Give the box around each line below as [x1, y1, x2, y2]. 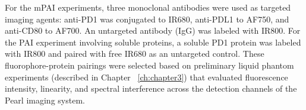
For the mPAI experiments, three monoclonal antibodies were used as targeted [5, 1, 291, 13]
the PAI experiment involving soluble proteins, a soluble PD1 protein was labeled [5, 35, 301, 48]
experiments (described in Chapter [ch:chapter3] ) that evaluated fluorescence [5, 70, 288, 83]
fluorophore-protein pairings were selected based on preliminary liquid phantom [5, 59, 294, 71]
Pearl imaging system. [5, 93, 85, 106]
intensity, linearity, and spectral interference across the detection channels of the [5, 82, 297, 95]
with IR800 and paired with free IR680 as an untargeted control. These [5, 47, 264, 60]
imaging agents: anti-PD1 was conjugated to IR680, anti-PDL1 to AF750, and [5, 12, 289, 25]
